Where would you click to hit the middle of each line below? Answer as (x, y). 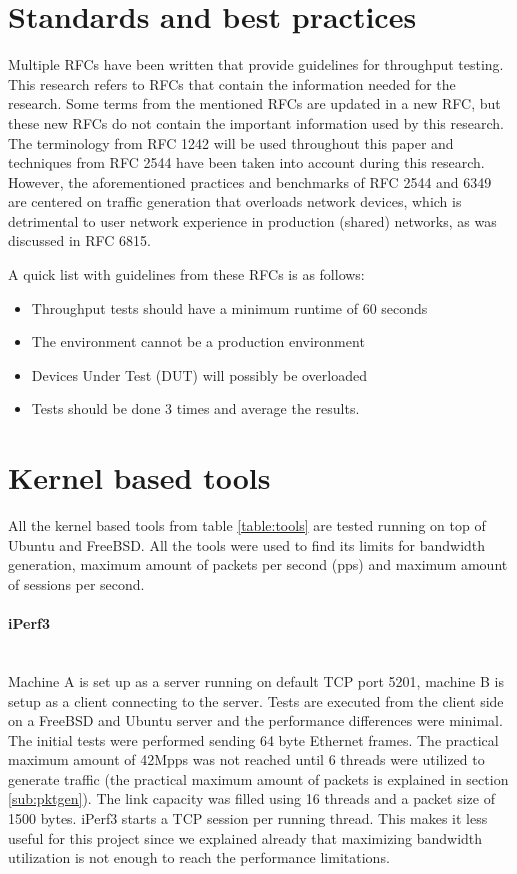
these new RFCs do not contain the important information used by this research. (256, 122)
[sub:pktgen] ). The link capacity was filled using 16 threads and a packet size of (251, 798)
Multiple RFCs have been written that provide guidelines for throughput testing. (256, 64)
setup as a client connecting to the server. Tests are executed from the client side (256, 700)
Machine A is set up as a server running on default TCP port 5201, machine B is (256, 680)
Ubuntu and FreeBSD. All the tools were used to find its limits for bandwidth (247, 544)
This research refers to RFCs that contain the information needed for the (232, 83)
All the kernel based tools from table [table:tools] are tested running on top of (247, 525)
